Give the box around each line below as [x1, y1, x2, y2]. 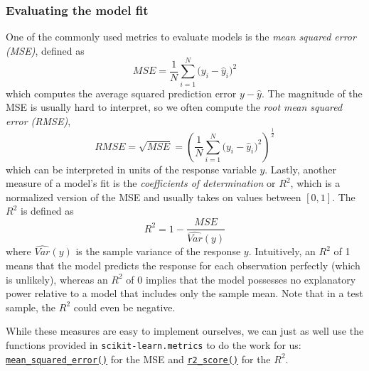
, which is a [290, 176, 341, 190]
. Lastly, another [264, 161, 336, 176]
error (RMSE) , [6, 113, 71, 128]
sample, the [6, 299, 56, 314]
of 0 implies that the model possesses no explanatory [126, 271, 356, 286]
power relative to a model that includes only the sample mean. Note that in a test [6, 286, 363, 301]
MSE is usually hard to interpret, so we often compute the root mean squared [6, 100, 343, 114]
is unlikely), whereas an [6, 271, 108, 286]
